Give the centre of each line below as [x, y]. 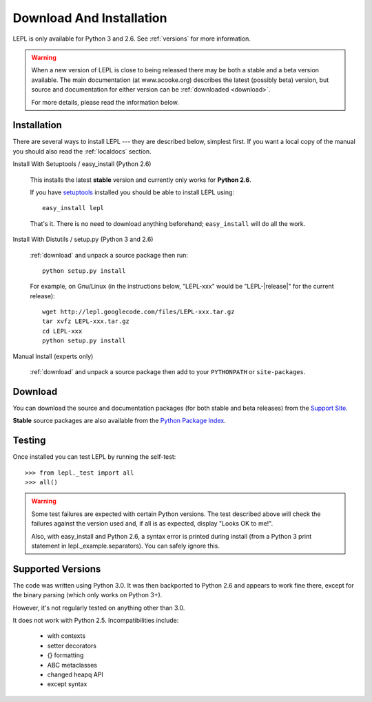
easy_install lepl [73, 208]
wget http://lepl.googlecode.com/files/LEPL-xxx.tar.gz [138, 312]
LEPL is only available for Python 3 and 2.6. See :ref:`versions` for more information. [132, 39]
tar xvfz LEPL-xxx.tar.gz [86, 321]
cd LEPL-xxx [62, 331]
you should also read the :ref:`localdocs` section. [82, 151]
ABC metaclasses [72, 665]
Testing [29, 441]
